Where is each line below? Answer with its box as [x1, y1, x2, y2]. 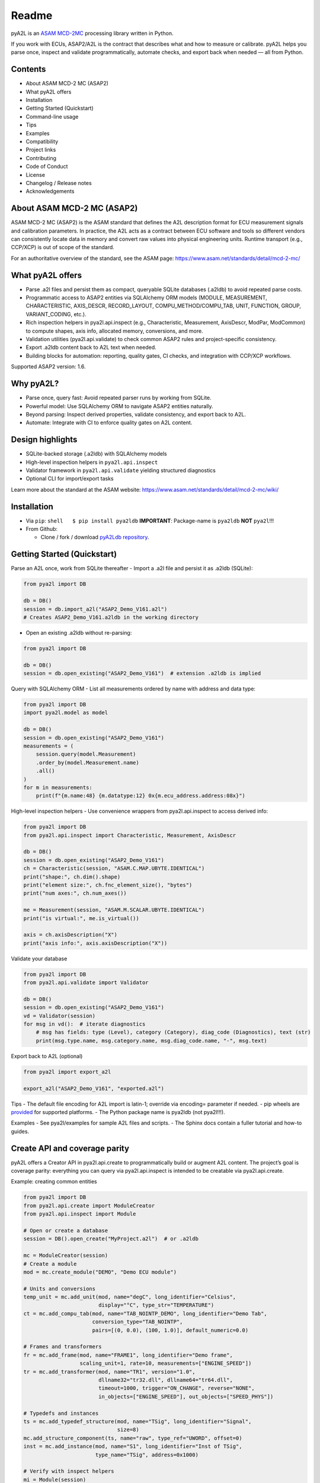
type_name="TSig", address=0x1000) [95, 1451, 199, 1458]
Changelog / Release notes [25, 179, 92, 186]
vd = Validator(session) [23, 1012, 96, 1019]
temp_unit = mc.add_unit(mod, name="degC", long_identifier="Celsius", [23, 1294, 236, 1300]
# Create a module [23, 1261, 77, 1267]
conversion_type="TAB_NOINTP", [92, 1319, 183, 1325]
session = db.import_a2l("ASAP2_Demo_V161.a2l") [23, 606, 168, 612]
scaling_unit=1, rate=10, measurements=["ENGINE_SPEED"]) [79, 1360, 252, 1367]
